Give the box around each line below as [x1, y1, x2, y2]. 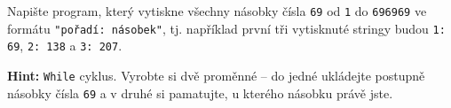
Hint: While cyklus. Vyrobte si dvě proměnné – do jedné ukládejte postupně [7, 66, 425, 84]
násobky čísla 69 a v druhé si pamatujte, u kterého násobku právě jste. [7, 83, 393, 102]
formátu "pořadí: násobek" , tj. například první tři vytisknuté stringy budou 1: [7, 19, 446, 37]
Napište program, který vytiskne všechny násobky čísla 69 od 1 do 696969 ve [7, 2, 427, 19]
